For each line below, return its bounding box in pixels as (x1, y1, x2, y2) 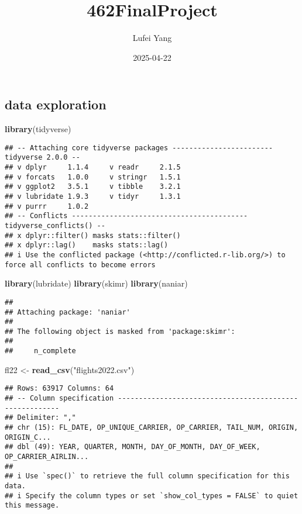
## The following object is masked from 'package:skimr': (5, 327, 235, 336)
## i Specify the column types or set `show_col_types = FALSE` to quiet (5, 491, 298, 500)
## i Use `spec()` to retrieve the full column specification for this (5, 472, 290, 481)
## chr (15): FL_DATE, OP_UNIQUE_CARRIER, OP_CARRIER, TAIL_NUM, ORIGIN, (5, 423, 298, 432)
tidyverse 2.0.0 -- (5, 153, 80, 162)
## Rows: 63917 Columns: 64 (5, 384, 114, 393)
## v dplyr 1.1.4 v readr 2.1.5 (5, 163, 181, 172)
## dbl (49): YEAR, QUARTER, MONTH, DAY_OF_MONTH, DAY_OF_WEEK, (5, 443, 260, 451)
